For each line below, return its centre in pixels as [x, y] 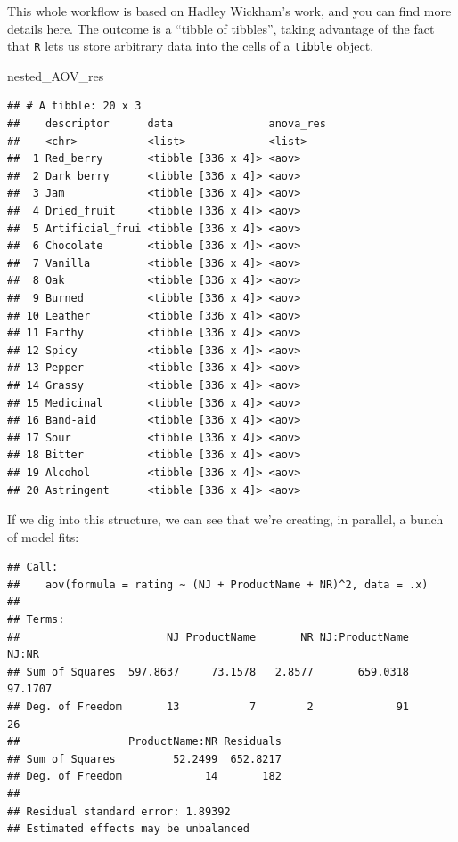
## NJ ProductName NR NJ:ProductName [209, 637]
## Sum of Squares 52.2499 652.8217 [144, 759]
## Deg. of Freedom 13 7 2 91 [209, 707]
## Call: [33, 567]
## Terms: [36, 620]
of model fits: [43, 536]
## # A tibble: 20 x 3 [74, 106]
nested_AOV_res [56, 75]
